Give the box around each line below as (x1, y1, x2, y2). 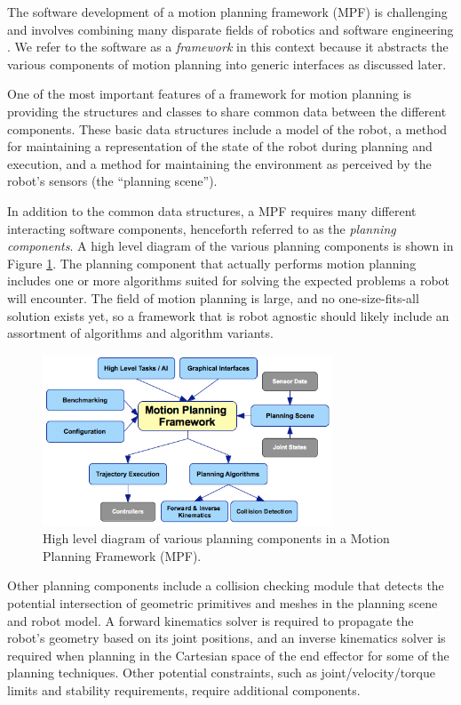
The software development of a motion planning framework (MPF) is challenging (7, 3, 448, 20)
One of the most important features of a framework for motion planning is (7, 84, 412, 103)
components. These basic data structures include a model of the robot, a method (7, 119, 448, 138)
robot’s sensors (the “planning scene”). (7, 172, 218, 190)
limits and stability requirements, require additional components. (7, 680, 361, 699)
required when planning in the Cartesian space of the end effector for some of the (7, 645, 449, 664)
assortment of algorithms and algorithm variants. (7, 324, 274, 342)
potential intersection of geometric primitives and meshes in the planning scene (7, 593, 438, 612)
